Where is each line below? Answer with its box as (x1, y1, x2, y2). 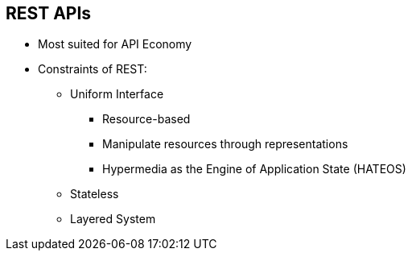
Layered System (70, 212, 156, 226)
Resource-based (102, 112, 191, 126)
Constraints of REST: (38, 62, 147, 77)
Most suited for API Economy (38, 37, 192, 52)
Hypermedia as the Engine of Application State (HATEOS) (102, 162, 406, 176)
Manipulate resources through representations (102, 137, 348, 151)
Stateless (70, 187, 119, 201)
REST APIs (6, 3, 92, 23)
